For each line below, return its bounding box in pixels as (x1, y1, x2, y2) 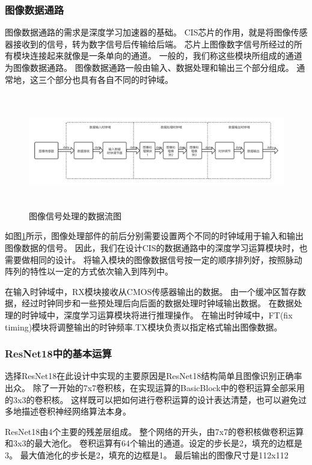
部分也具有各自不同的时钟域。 (55, 73, 173, 85)
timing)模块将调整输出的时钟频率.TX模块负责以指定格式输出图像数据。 (5, 320, 283, 333)
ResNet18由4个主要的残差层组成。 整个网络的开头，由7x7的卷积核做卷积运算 (5, 425, 304, 437)
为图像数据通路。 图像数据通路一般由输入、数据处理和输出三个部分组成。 (5, 61, 294, 73)
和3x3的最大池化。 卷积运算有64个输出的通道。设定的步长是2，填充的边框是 (5, 437, 303, 449)
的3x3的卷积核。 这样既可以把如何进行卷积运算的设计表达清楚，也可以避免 (5, 393, 299, 406)
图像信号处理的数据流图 (29, 209, 121, 222)
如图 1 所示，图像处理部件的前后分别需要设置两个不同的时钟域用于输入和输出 (5, 229, 304, 242)
